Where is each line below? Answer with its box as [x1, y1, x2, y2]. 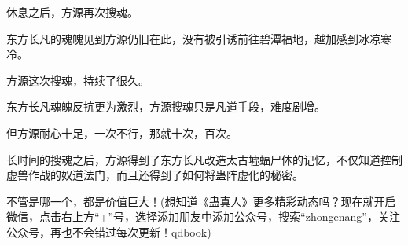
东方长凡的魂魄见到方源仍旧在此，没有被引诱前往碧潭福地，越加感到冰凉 [6, 30, 380, 46]
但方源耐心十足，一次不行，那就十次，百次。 [6, 124, 237, 141]
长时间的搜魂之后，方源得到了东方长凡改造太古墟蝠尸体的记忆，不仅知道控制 [6, 151, 402, 167]
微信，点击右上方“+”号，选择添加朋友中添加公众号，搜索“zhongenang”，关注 [6, 208, 400, 225]
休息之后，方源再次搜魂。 [6, 4, 138, 20]
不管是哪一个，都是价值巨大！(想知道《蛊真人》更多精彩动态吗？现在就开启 [6, 193, 396, 209]
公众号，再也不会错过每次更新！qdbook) [6, 223, 211, 240]
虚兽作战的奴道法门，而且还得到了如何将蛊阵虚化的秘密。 [6, 167, 303, 183]
